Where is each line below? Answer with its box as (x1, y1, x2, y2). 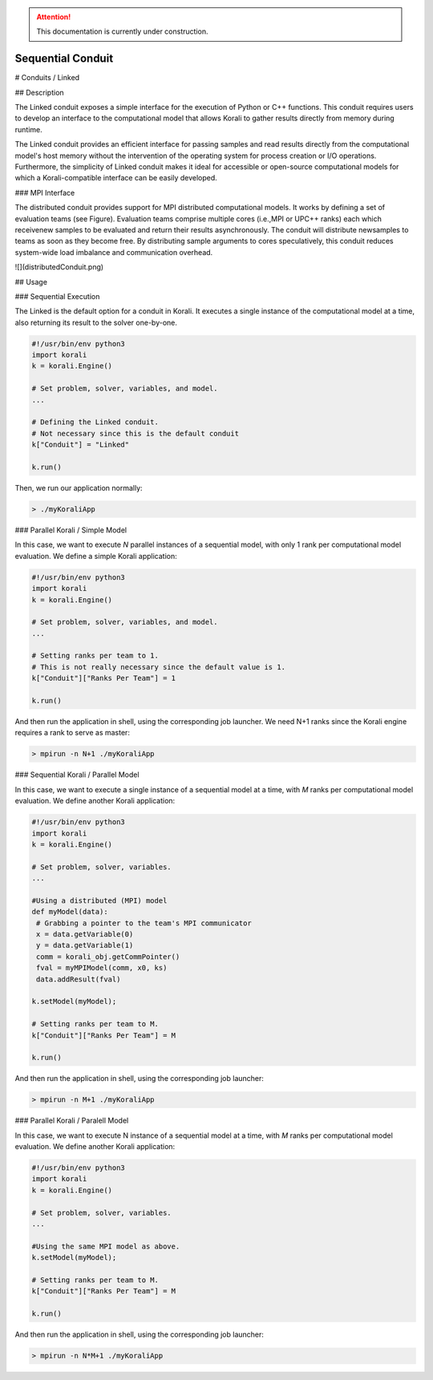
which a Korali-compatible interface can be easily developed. (14, 173, 218, 183)
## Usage (14, 277, 48, 286)
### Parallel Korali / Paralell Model (14, 1115, 129, 1126)
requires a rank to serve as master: (14, 728, 130, 738)
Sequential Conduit (14, 52, 114, 66)
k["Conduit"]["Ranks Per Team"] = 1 (31, 674, 176, 683)
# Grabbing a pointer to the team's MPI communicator (36, 918, 252, 928)
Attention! (36, 12, 71, 22)
